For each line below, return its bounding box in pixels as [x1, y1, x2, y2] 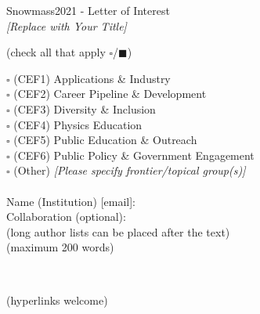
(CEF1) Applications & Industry [13, 70, 171, 86]
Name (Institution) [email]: [6, 193, 135, 209]
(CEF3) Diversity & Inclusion [13, 100, 156, 117]
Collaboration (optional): [6, 208, 126, 225]
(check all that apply [6, 44, 106, 60]
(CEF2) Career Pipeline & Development [13, 85, 207, 102]
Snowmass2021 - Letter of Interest [6, 2, 170, 18]
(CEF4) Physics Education [13, 116, 143, 132]
